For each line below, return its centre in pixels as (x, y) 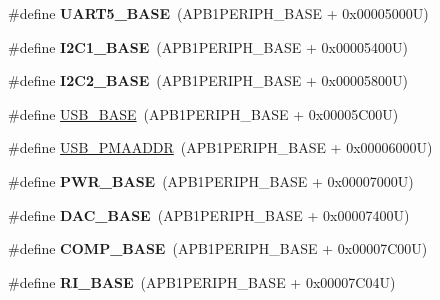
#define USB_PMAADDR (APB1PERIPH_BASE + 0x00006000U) (220, 147)
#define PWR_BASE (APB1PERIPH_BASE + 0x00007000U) (211, 180)
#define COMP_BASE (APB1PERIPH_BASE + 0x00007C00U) (218, 248)
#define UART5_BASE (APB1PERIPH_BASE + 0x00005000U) (218, 13)
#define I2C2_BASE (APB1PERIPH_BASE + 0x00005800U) (208, 80)
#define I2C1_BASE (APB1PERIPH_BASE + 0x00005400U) (208, 46)
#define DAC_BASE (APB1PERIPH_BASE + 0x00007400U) (209, 214)
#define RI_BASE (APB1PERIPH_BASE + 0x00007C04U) (202, 281)
